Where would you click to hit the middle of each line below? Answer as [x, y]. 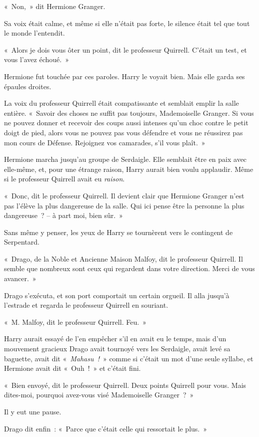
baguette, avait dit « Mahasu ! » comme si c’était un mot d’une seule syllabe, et [129, 358]
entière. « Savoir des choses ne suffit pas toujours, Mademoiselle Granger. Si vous [129, 113]
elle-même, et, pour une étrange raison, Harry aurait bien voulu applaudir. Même [129, 169]
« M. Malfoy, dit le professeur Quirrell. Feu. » [75, 321]
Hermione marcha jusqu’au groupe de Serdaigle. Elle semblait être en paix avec [125, 159]
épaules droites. [28, 86]
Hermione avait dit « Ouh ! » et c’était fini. [72, 368]
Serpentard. [22, 242]
